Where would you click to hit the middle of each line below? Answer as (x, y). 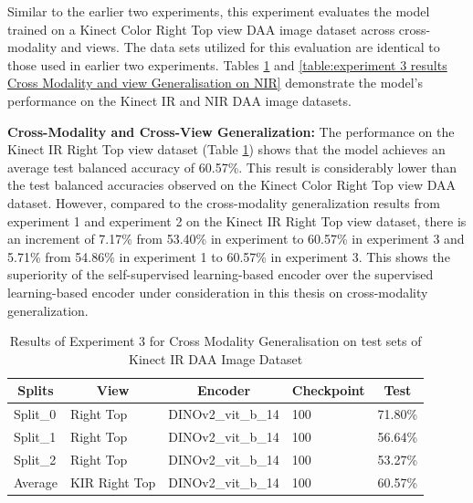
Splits (36, 390)
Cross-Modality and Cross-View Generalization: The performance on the (231, 131)
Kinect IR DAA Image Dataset (216, 358)
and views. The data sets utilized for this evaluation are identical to (250, 47)
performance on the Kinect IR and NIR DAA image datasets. (179, 100)
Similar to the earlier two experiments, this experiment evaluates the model (219, 11)
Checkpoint (328, 390)
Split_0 (35, 414)
